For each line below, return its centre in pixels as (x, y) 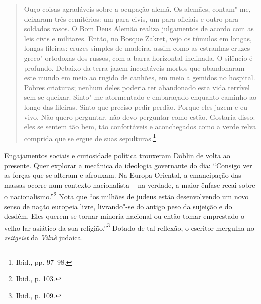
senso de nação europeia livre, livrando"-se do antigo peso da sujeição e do (118, 206)
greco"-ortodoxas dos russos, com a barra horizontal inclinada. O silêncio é (138, 57)
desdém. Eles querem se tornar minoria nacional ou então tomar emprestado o (124, 216)
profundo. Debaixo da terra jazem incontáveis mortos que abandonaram (134, 67)
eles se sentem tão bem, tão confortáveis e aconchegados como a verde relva (140, 127)
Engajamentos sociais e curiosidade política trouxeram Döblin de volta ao (117, 155)
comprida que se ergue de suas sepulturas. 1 (90, 137)
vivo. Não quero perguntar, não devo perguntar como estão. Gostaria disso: (140, 117)
